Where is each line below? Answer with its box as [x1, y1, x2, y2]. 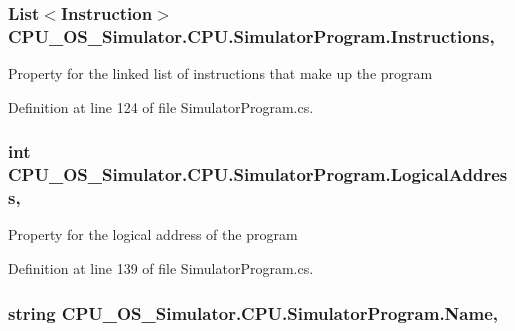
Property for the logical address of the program [8, 224, 298, 245]
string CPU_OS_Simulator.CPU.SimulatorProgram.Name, [8, 300, 498, 325]
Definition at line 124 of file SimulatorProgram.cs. [8, 96, 314, 117]
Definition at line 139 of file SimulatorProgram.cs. [8, 257, 314, 278]
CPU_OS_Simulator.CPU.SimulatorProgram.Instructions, [8, 23, 495, 48]
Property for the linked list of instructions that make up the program [8, 63, 433, 84]
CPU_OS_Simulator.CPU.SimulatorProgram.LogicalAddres [8, 162, 508, 187]
